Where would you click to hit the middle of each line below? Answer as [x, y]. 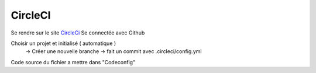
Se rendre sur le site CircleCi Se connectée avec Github [78, 33]
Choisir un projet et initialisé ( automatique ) [63, 43]
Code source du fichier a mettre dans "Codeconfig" [73, 62]
